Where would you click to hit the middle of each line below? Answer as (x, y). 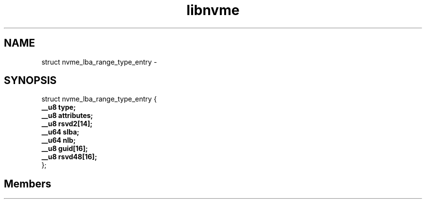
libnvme (213, 10)
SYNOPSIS (30, 81)
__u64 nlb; (59, 140)
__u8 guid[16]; (65, 149)
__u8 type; (59, 107)
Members (28, 184)
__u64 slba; (60, 132)
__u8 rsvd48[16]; (69, 157)
